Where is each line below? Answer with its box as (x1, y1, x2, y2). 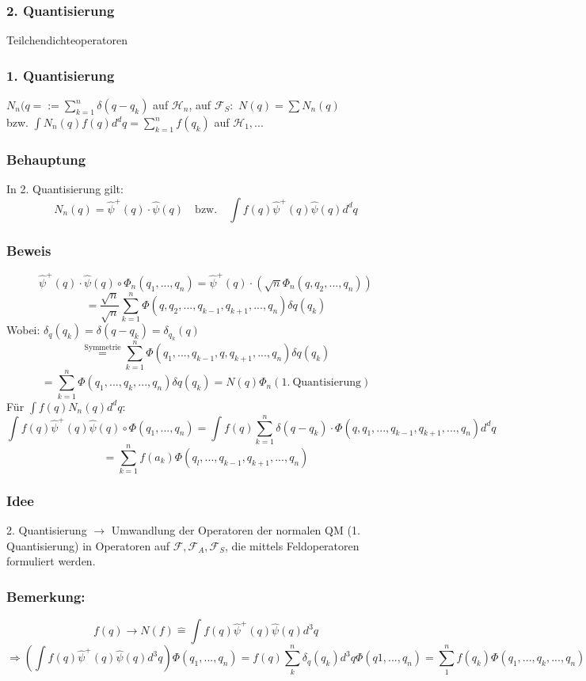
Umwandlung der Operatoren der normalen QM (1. (111, 522, 360, 538)
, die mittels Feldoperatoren (225, 537, 360, 554)
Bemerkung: (6, 586, 86, 606)
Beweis (6, 240, 51, 260)
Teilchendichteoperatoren (6, 32, 127, 48)
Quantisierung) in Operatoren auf (6, 537, 169, 554)
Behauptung (6, 149, 86, 169)
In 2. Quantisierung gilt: (6, 181, 124, 197)
